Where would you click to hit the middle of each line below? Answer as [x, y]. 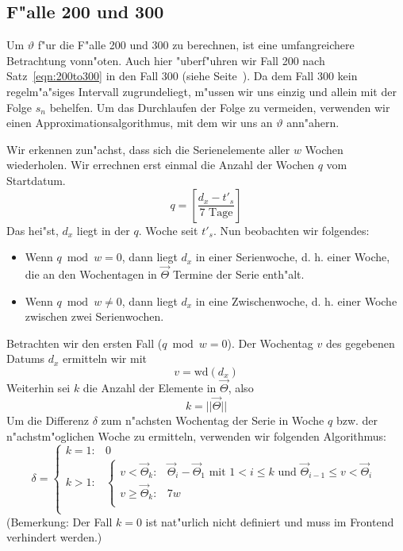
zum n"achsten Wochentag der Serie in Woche [213, 420]
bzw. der [357, 420]
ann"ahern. [313, 123]
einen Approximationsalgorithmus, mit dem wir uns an [140, 123]
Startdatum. [36, 180]
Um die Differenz [48, 420]
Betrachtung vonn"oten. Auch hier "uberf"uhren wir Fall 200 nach [166, 60]
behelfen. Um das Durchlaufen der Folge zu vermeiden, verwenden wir [220, 107]
